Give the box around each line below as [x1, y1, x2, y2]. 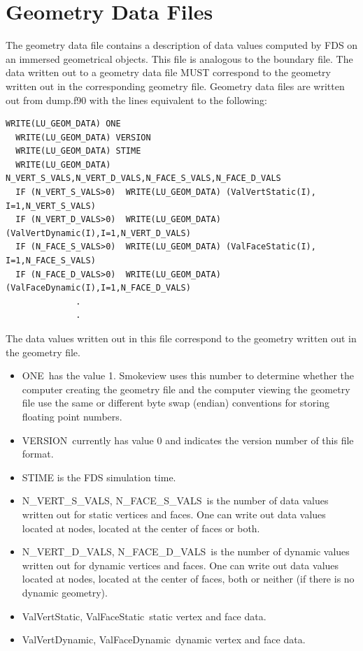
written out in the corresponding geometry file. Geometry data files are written [6, 78, 345, 93]
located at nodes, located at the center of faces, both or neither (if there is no [22, 571, 355, 586]
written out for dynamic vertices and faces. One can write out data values [22, 557, 339, 572]
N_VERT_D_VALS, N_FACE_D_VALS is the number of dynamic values [22, 544, 350, 559]
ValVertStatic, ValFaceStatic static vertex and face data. [22, 608, 266, 623]
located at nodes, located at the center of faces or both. [22, 520, 260, 535]
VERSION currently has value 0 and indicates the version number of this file [22, 432, 354, 447]
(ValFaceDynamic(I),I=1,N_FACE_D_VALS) [6, 283, 191, 293]
